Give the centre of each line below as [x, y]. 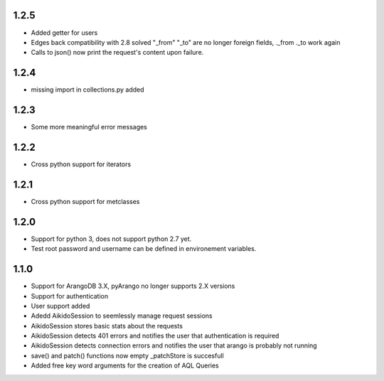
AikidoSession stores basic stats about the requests [107, 326]
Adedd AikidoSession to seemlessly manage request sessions [122, 316]
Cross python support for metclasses [85, 201]
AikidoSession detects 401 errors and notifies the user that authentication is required [155, 336]
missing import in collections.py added [88, 90]
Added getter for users [64, 33]
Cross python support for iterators [81, 164]
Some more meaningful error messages [89, 127]
